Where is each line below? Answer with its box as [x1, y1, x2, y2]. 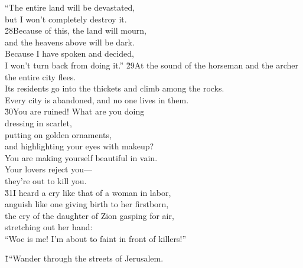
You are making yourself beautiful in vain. [5, 151, 158, 164]
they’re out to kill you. [5, 174, 87, 187]
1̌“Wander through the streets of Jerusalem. [5, 252, 164, 264]
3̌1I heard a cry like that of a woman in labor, [5, 186, 171, 198]
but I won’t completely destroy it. [5, 12, 127, 25]
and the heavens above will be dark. [5, 35, 135, 48]
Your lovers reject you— [5, 163, 92, 175]
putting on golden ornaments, [5, 128, 112, 140]
